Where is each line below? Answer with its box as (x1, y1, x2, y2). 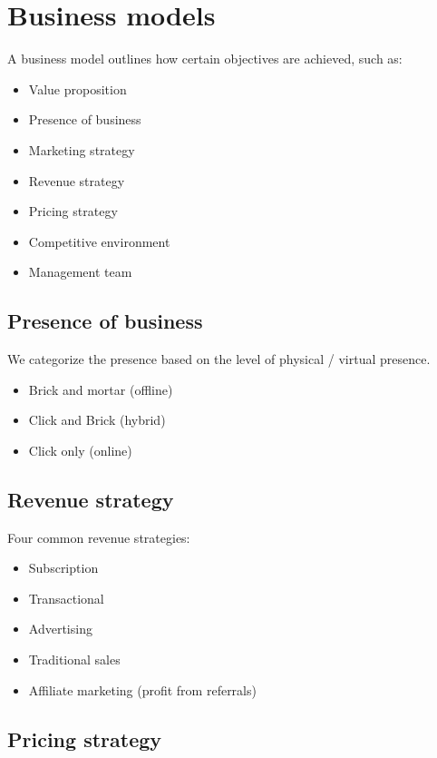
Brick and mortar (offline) (28, 379, 173, 399)
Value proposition (28, 79, 127, 98)
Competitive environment (28, 231, 170, 251)
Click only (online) (28, 440, 132, 459)
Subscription (28, 558, 99, 577)
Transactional (28, 588, 104, 607)
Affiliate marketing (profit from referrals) (28, 680, 257, 699)
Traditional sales (28, 650, 121, 669)
